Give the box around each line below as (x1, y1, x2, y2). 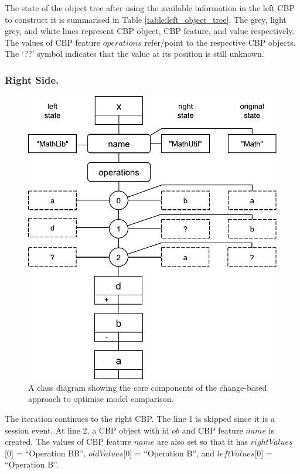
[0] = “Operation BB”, (5, 446, 86, 459)
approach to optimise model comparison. (28, 393, 174, 405)
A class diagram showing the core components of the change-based (28, 381, 267, 393)
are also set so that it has (156, 435, 248, 448)
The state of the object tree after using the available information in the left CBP (5, 2, 295, 13)
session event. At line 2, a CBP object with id (5, 424, 169, 436)
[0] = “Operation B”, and (123, 446, 215, 459)
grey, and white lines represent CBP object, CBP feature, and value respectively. (5, 25, 295, 37)
